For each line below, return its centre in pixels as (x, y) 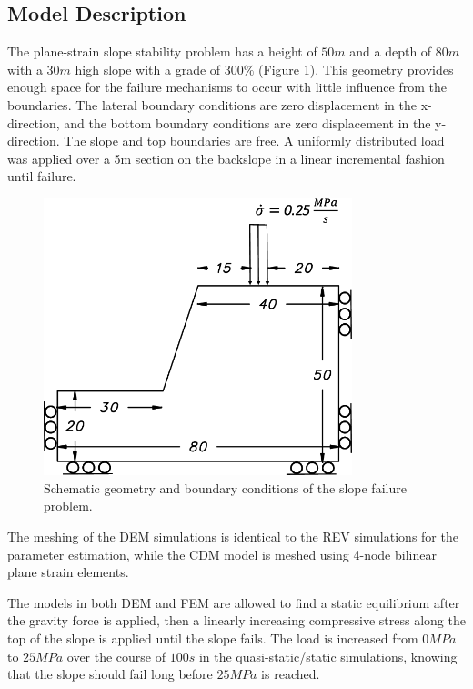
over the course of (116, 656)
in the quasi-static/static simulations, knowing (328, 656)
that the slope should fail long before (110, 674)
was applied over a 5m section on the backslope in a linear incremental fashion (226, 158)
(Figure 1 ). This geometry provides (356, 69)
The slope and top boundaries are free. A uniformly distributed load (254, 141)
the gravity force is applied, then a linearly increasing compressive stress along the (236, 620)
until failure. (42, 176)
